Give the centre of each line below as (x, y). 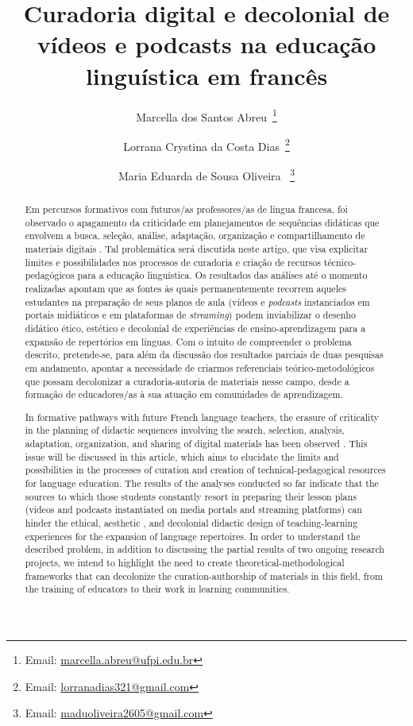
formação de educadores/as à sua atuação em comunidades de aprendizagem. (184, 394)
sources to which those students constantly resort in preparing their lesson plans (191, 496)
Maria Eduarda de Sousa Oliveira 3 (206, 174)
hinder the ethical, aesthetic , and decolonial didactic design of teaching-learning (191, 523)
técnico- (340, 262)
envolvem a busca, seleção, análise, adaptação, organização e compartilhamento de (195, 236)
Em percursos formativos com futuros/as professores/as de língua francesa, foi (186, 209)
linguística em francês (206, 75)
